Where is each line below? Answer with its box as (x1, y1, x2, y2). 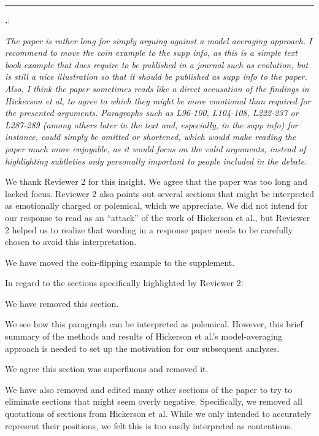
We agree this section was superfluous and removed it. (5, 362, 209, 375)
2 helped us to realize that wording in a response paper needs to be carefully (5, 223, 293, 236)
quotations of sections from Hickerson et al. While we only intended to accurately (5, 407, 311, 420)
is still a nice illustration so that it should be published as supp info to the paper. (5, 70, 307, 83)
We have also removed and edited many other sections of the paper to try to (5, 383, 293, 395)
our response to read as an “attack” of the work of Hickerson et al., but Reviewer (5, 211, 310, 224)
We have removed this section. (5, 297, 119, 309)
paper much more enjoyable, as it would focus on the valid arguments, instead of (5, 142, 306, 155)
